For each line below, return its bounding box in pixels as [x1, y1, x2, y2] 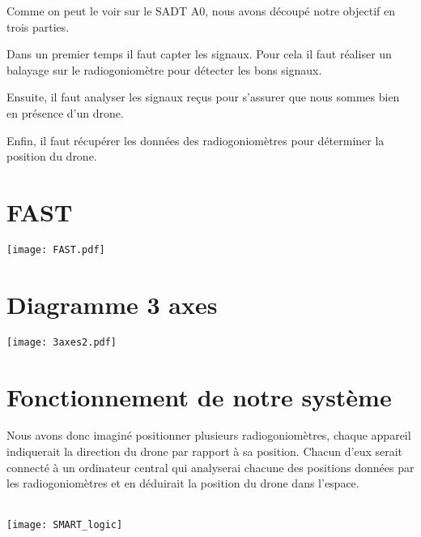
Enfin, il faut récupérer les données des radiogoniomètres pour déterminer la [6, 131, 385, 148]
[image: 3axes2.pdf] [6, 336, 117, 348]
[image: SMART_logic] [6, 519, 123, 531]
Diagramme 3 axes [6, 287, 218, 320]
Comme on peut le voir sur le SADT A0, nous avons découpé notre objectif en [6, 2, 396, 19]
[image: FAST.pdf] [6, 243, 105, 256]
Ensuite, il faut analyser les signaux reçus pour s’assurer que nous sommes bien [6, 88, 400, 105]
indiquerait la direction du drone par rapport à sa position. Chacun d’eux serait [6, 443, 403, 460]
